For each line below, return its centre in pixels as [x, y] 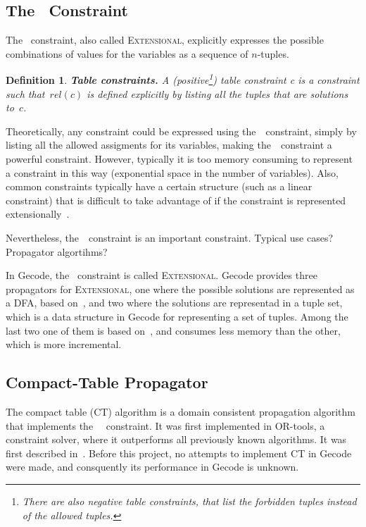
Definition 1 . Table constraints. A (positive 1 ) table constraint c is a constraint [183, 79]
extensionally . [38, 214]
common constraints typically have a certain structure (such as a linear [159, 186]
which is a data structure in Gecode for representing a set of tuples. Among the [177, 316]
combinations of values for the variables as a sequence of [127, 53]
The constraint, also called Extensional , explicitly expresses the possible [165, 40]
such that [25, 93]
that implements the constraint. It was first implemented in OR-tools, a [165, 425]
